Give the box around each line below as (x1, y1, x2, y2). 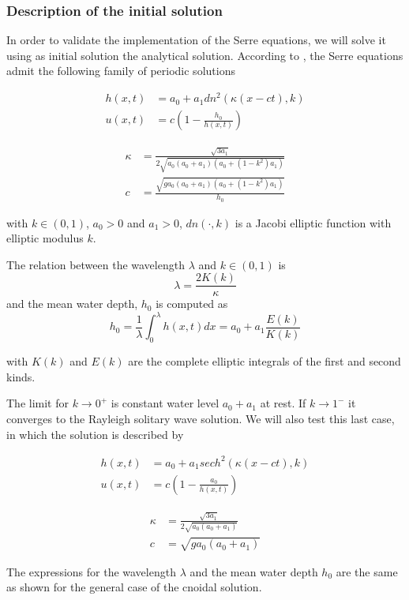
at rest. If (260, 395, 306, 411)
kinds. (6, 368, 36, 384)
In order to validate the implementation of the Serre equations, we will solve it (6, 32, 386, 48)
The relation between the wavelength (6, 256, 185, 272)
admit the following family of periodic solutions (6, 62, 235, 79)
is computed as (156, 295, 228, 312)
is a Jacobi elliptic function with (235, 214, 392, 231)
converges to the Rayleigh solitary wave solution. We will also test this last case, (6, 411, 395, 427)
